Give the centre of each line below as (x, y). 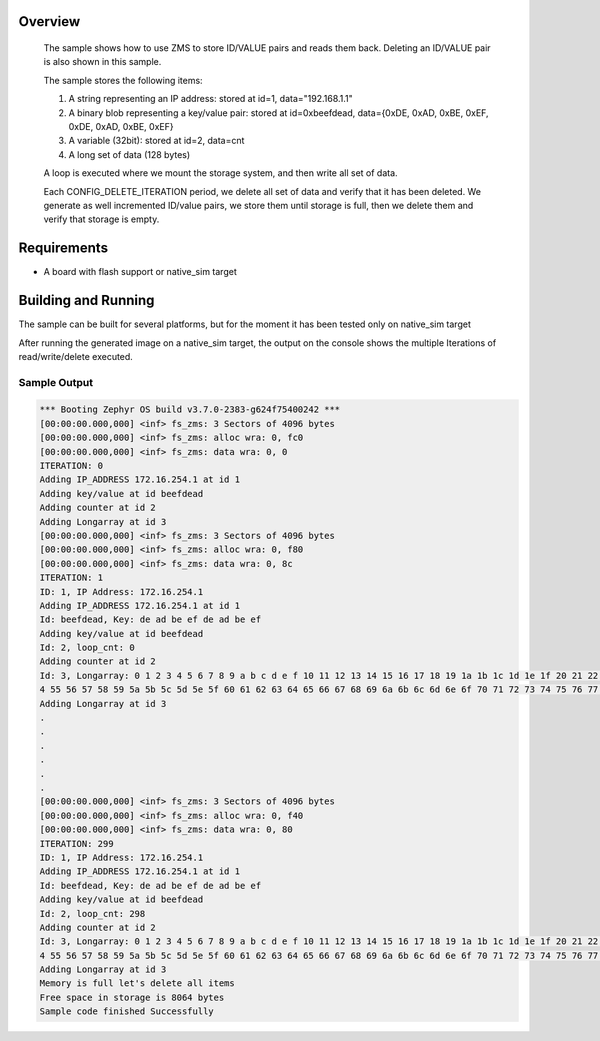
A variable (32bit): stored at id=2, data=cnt (156, 141)
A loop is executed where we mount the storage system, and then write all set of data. (221, 173)
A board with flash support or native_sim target (140, 272)
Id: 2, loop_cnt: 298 (92, 913)
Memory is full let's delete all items (137, 983)
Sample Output (56, 382)
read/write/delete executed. (76, 356)
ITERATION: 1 (71, 578)
